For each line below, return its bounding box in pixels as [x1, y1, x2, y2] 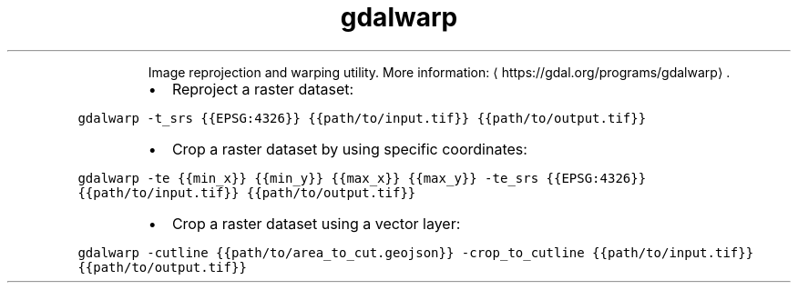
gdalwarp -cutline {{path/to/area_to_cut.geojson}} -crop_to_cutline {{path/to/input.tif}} [77, 245, 754, 260]
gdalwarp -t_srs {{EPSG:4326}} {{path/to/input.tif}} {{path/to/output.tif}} [77, 110, 647, 125]
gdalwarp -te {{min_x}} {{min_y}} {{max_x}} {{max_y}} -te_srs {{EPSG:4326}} [77, 170, 647, 185]
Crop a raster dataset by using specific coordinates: [171, 139, 527, 158]
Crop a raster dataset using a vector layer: [171, 214, 461, 233]
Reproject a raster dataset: [171, 79, 354, 98]
